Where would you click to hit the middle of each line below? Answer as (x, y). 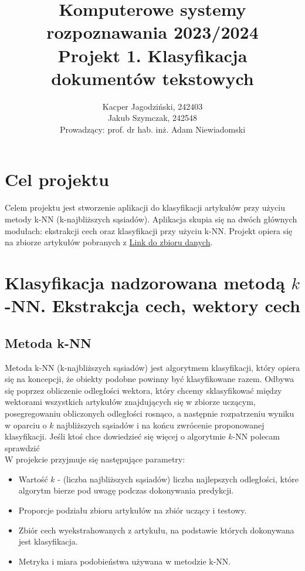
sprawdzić (22, 447)
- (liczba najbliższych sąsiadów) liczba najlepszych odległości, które (178, 479)
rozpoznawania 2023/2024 (152, 32)
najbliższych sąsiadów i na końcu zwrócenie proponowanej (160, 425)
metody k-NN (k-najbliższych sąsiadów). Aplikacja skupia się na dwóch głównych (151, 219)
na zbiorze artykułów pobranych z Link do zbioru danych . (109, 242)
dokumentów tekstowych (152, 78)
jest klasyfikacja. (48, 541)
